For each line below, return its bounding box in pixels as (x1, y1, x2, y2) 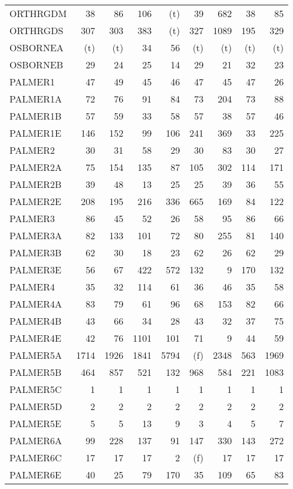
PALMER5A (9, 348, 62, 362)
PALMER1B (9, 109, 62, 123)
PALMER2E (9, 194, 61, 208)
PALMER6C (9, 451, 62, 464)
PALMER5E (9, 417, 61, 430)
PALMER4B (9, 314, 62, 328)
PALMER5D (9, 399, 62, 413)
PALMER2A (9, 160, 62, 174)
